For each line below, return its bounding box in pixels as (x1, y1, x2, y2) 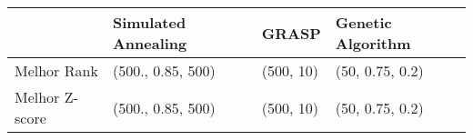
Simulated (112, 12, 186, 33)
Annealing (112, 33, 187, 54)
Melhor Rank (15, 60, 98, 81)
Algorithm (335, 33, 411, 54)
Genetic (335, 12, 392, 33)
